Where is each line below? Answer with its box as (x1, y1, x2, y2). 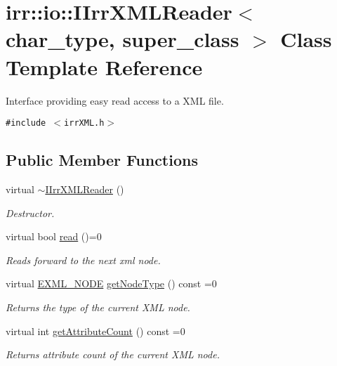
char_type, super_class (6, 25, 239, 53)
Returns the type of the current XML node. (6, 299, 190, 314)
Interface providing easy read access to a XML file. (6, 93, 224, 107)
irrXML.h (64, 118, 105, 129)
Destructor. (6, 205, 55, 220)
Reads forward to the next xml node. (6, 252, 161, 267)
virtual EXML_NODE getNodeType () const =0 (6, 276, 217, 291)
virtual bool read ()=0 (6, 229, 102, 244)
